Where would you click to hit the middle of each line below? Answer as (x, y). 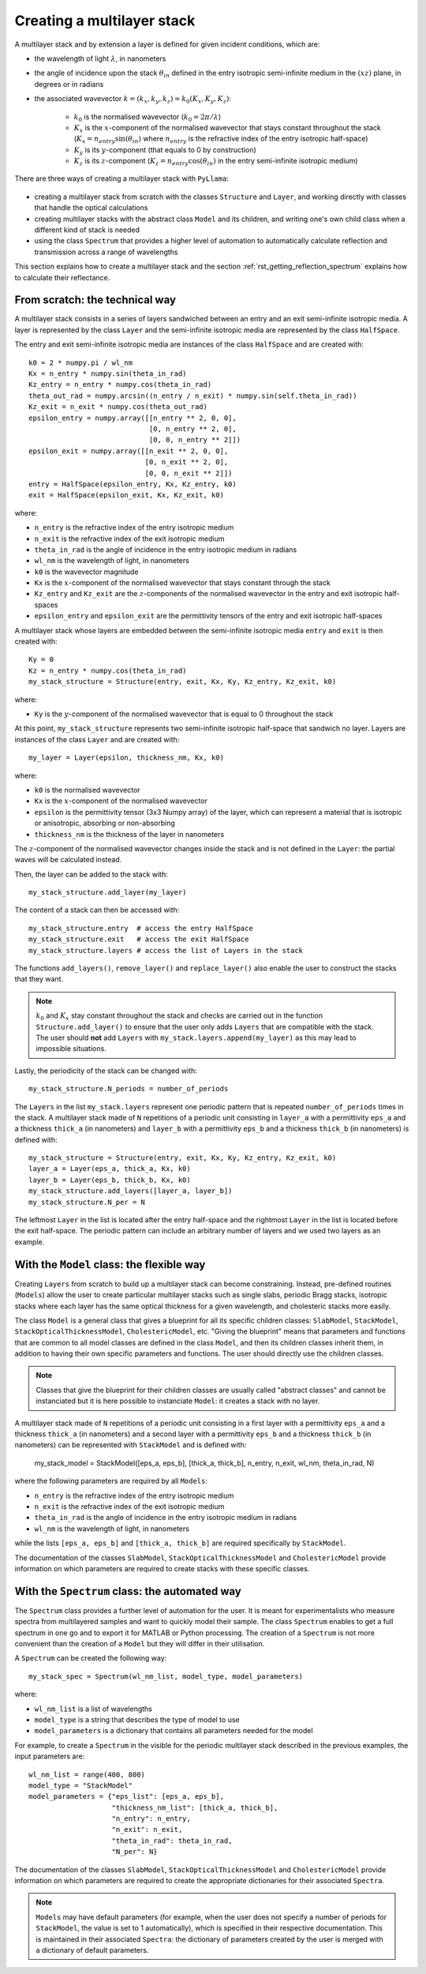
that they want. (39, 979)
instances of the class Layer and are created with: (97, 739)
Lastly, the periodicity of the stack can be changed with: (106, 1071)
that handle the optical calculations (91, 208)
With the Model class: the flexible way (110, 1265)
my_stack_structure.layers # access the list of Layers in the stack (166, 950)
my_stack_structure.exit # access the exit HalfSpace (139, 939)
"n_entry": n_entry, (151, 1819)
